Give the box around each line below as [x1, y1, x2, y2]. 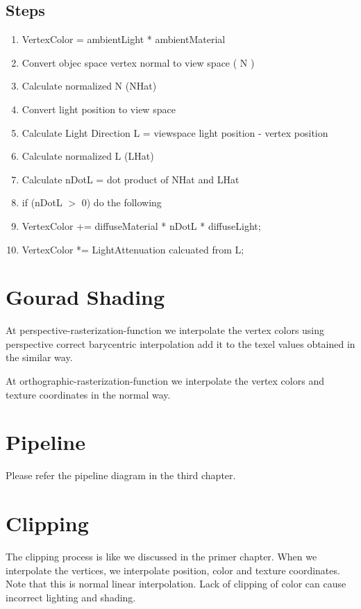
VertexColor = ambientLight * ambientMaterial [22, 32, 226, 47]
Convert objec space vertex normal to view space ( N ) [22, 55, 255, 69]
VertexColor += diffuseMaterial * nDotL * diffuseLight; [22, 218, 261, 233]
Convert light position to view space [22, 101, 176, 116]
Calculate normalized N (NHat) [22, 78, 157, 93]
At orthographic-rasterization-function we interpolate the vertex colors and [6, 374, 324, 388]
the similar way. [6, 350, 73, 365]
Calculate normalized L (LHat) [22, 149, 154, 163]
